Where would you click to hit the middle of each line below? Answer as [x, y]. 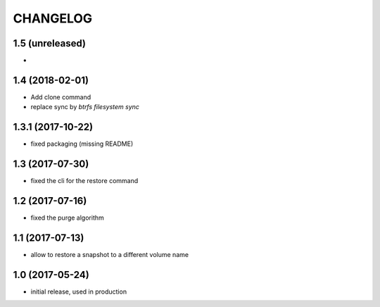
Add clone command [61, 97]
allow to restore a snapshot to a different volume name [110, 254]
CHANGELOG [53, 18]
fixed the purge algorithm [68, 218]
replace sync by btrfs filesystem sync [85, 107]
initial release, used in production [78, 292]
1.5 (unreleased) [49, 43]
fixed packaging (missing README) [82, 144]
